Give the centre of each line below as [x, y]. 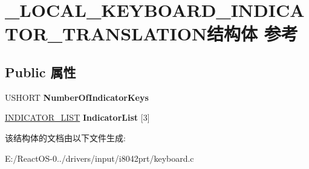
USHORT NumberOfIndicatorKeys [77, 97]
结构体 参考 [252, 33]
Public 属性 [41, 72]
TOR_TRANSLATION [106, 33]
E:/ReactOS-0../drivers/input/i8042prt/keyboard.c [99, 158]
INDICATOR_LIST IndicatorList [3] [77, 117]
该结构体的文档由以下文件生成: [65, 137]
